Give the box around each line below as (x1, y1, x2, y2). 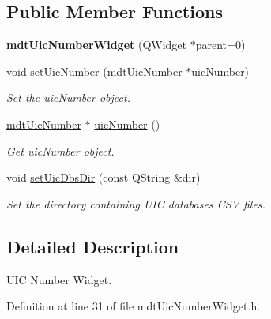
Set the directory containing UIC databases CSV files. (6, 195, 265, 212)
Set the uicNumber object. (6, 89, 130, 106)
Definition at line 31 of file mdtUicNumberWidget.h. (6, 298, 261, 314)
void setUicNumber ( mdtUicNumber (6, 62, 183, 79)
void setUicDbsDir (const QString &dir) (6, 169, 201, 186)
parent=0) (195, 36, 246, 53)
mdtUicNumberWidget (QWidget (6, 36, 187, 53)
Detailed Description (6, 234, 179, 258)
